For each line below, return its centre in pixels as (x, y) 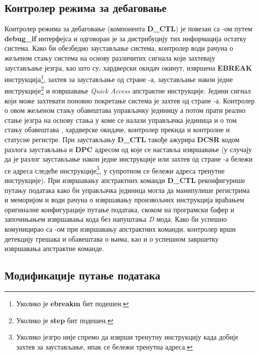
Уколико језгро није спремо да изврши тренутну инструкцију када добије (127, 337)
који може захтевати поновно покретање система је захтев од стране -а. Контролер (130, 100)
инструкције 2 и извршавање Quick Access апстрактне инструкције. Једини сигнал (128, 90)
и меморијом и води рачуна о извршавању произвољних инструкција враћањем (124, 200)
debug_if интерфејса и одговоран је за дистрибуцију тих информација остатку (126, 38)
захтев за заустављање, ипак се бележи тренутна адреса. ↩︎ (104, 346)
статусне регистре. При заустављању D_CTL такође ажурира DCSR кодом (122, 139)
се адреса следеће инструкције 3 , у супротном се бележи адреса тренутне (115, 170)
